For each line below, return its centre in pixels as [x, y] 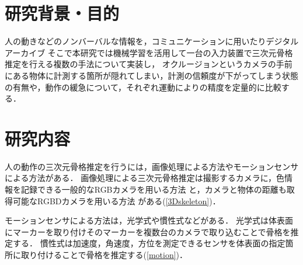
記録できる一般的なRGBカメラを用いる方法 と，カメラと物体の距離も [154, 189]
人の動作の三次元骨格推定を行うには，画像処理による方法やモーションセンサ [152, 166]
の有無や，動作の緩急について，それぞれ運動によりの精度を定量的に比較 [143, 87]
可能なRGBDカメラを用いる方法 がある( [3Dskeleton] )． [116, 201]
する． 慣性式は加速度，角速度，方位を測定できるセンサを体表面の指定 [149, 243]
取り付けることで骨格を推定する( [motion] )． [104, 254]
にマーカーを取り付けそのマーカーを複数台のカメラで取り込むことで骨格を [148, 231]
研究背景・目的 [62, 13]
